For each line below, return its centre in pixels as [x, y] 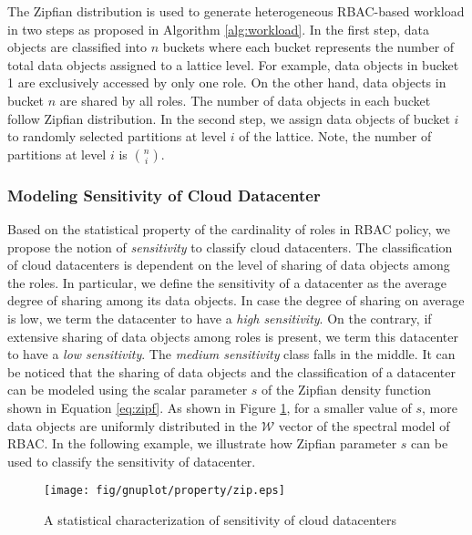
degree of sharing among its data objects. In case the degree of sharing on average [236, 300]
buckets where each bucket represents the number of [308, 47]
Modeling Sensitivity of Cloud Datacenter [164, 195]
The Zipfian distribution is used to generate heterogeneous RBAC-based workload [236, 11]
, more [440, 407]
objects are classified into [77, 47]
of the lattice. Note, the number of [335, 136]
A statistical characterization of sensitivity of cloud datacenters [221, 519]
